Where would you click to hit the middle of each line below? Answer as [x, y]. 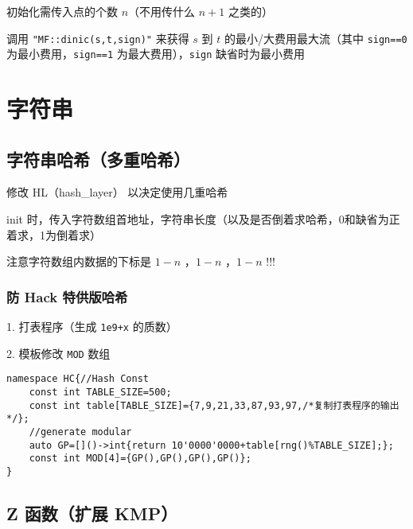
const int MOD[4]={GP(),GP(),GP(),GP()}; [140, 459]
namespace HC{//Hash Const [78, 379]
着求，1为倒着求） [54, 234]
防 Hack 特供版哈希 [67, 296]
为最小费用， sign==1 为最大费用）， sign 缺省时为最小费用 [156, 54]
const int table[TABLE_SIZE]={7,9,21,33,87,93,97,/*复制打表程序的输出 [214, 405]
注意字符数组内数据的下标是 [79, 261]
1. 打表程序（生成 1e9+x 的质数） [92, 327]
